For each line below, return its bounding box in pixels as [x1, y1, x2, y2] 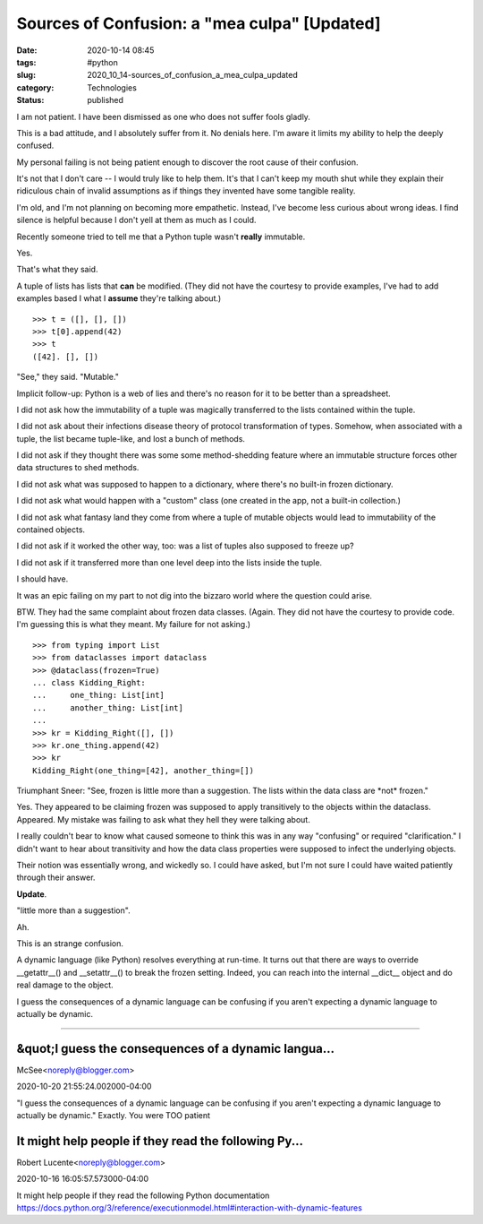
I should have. [16, 573, 69, 584]
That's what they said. [16, 264, 98, 275]
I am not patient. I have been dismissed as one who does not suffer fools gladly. [16, 111, 310, 122]
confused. [16, 140, 55, 151]
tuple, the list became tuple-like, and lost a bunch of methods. [16, 433, 246, 444]
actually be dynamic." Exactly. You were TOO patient [16, 1110, 210, 1121]
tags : [16, 56, 37, 67]
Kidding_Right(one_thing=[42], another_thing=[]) [32, 765, 255, 775]
